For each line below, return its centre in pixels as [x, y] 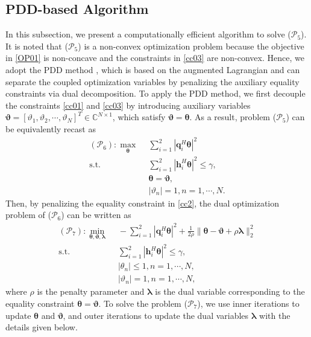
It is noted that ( [37, 46]
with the [275, 315]
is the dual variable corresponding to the [230, 291]
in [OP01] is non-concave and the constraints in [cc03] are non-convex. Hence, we [155, 58]
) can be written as [96, 215]
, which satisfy [139, 117]
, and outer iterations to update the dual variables [156, 315]
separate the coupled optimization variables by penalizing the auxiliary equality [152, 81]
